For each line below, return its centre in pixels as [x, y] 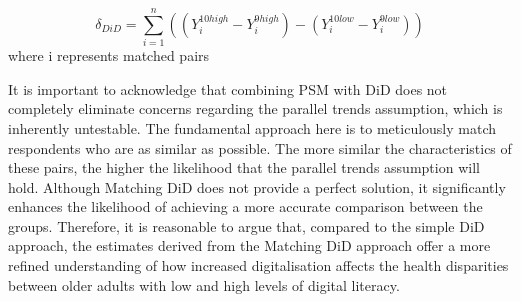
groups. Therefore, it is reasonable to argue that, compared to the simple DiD [246, 225]
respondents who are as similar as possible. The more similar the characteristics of [260, 147]
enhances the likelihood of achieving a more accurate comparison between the [245, 206]
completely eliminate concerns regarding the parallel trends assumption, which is [255, 108]
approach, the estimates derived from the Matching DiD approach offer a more [249, 245]
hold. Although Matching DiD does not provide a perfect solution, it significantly [257, 186]
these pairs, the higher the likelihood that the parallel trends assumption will [244, 167]
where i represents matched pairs [109, 55]
